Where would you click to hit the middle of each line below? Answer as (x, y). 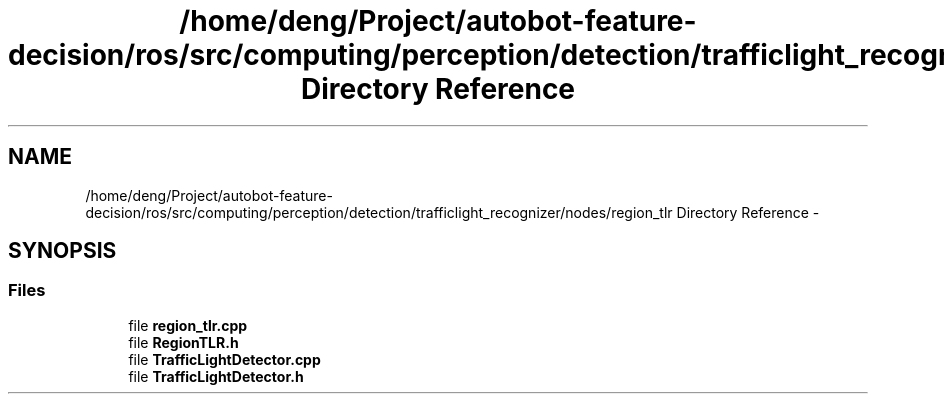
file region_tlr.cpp (188, 325)
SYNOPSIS (62, 251)
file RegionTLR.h (183, 342)
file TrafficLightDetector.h (216, 376)
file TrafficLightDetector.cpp (224, 359)
